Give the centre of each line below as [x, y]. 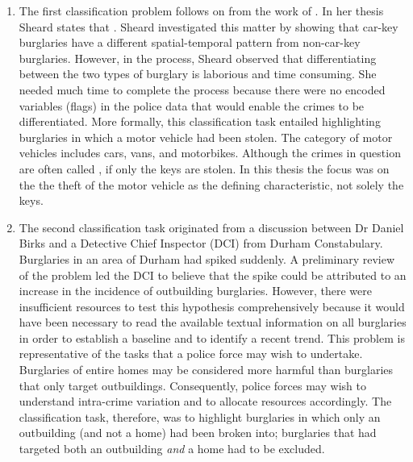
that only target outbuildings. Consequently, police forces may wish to [192, 385]
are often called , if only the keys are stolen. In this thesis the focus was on [204, 168]
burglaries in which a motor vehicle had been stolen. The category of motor [206, 137]
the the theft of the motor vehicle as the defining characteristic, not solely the [211, 184]
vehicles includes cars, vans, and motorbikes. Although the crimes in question [210, 153]
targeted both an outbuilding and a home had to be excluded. [172, 449]
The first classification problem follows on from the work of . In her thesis [201, 10]
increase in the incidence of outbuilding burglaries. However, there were [195, 291]
